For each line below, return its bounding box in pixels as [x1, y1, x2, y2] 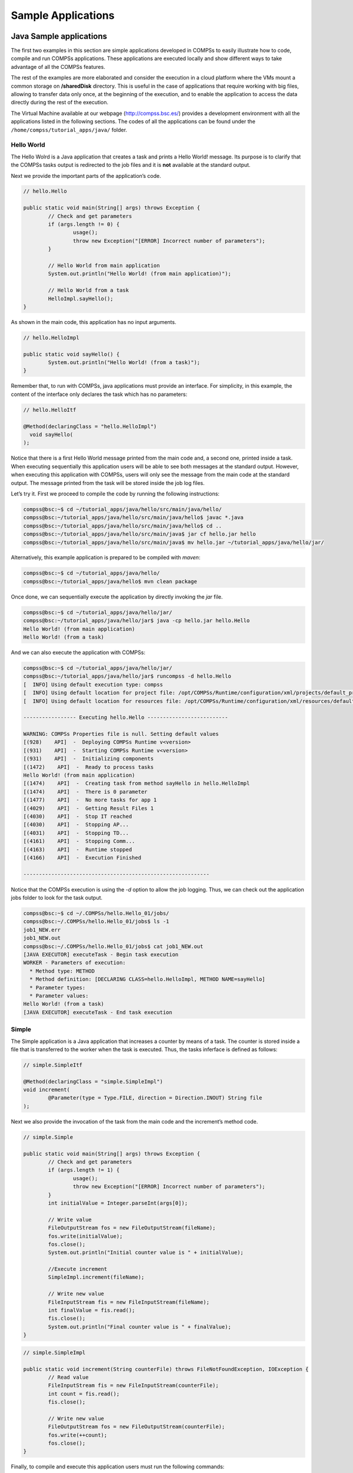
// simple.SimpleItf [23, 1061, 82, 1068]
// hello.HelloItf [23, 407, 76, 413]
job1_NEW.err [23, 926, 61, 933]
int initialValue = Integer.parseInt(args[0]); [48, 1200, 188, 1206]
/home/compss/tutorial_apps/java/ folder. [11, 126, 128, 133]
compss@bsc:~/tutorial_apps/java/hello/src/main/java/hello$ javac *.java [23, 514, 244, 521]
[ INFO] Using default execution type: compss [23, 681, 163, 688]
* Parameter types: [29, 984, 86, 991]
